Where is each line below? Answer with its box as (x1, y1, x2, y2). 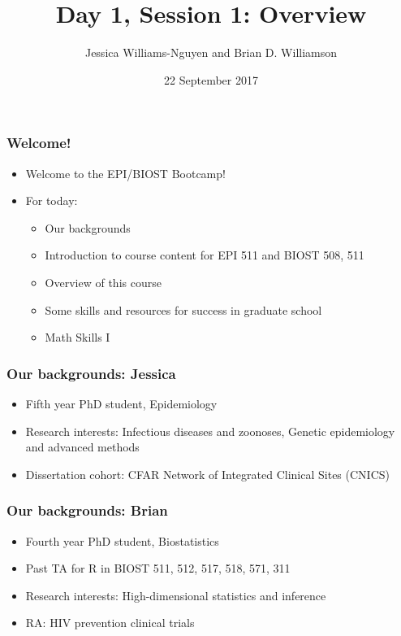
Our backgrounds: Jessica (6, 363, 176, 383)
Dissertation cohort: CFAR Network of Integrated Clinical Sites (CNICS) (25, 465, 390, 482)
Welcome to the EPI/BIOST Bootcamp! (25, 164, 226, 181)
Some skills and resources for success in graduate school (45, 301, 322, 318)
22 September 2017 (164, 71, 258, 88)
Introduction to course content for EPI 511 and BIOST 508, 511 (45, 246, 364, 264)
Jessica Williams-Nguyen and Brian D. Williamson (84, 44, 338, 61)
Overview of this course (45, 273, 162, 290)
